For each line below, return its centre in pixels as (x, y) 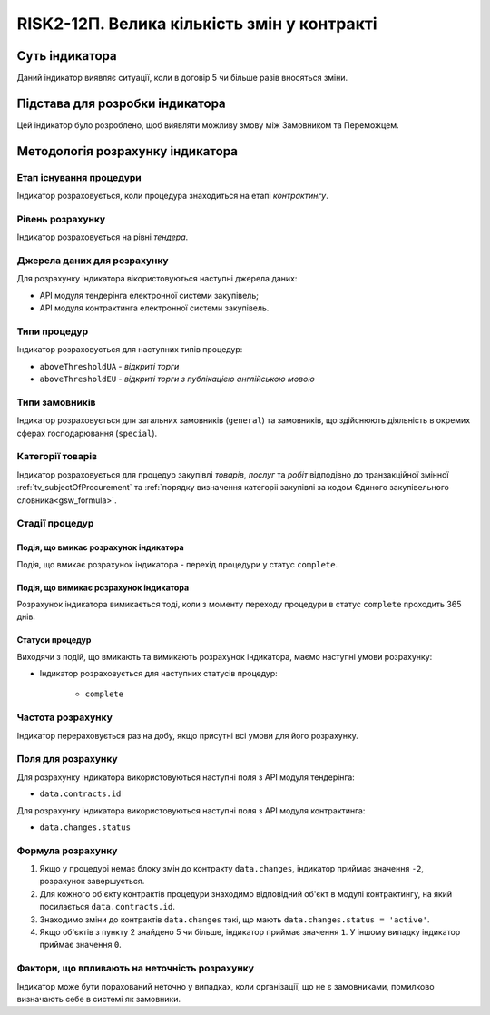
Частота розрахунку (64, 717)
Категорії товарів (57, 457)
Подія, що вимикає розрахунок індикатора (103, 587)
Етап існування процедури (79, 177)
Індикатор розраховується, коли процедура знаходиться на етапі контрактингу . (172, 196)
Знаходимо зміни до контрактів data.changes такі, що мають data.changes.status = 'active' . (235, 919)
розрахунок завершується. (92, 882)
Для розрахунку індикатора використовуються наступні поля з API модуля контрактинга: (191, 810)
